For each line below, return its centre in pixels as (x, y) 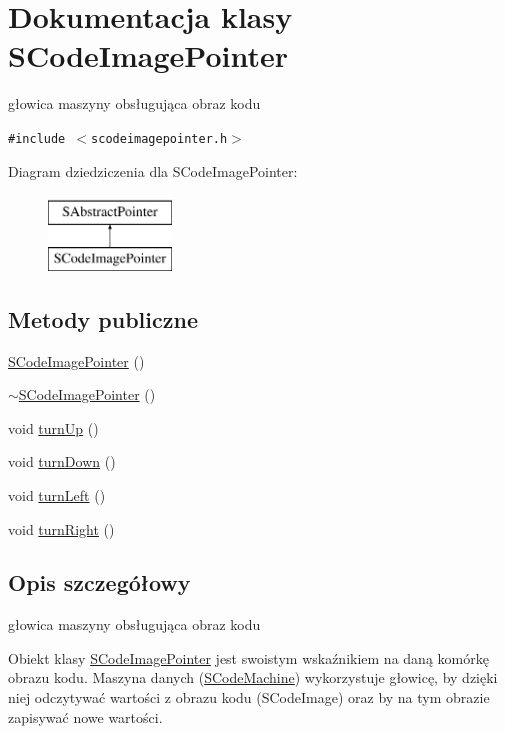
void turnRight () (61, 528)
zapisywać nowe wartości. (85, 716)
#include (37, 138)
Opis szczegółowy (99, 582)
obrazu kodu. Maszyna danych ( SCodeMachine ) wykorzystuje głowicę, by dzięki (253, 677)
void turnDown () (62, 461)
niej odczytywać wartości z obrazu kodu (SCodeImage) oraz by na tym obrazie (249, 697)
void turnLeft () (57, 494)
